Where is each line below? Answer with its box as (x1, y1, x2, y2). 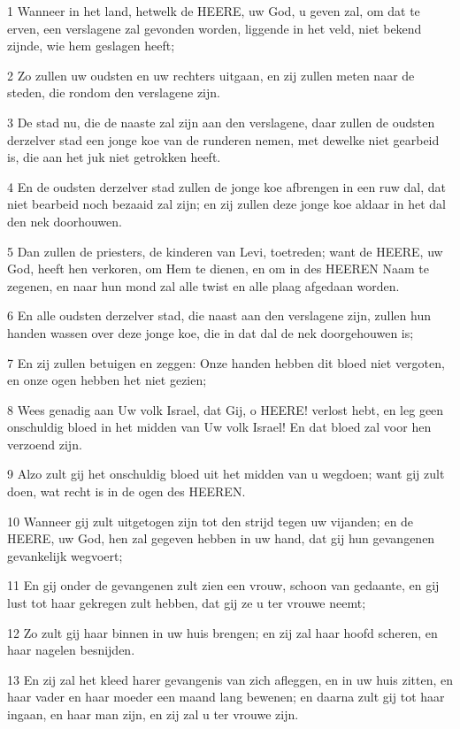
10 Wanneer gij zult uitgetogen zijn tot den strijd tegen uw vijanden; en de (7, 511, 414, 530)
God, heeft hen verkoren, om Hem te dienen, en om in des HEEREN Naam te (7, 259, 429, 278)
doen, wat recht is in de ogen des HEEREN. (7, 482, 246, 501)
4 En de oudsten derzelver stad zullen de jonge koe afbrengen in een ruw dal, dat (7, 177, 446, 196)
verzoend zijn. (7, 434, 82, 453)
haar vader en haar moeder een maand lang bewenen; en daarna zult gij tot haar (7, 687, 445, 706)
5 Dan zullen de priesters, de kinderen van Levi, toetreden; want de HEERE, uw (7, 242, 443, 260)
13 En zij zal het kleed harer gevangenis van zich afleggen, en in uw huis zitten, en (7, 670, 453, 688)
